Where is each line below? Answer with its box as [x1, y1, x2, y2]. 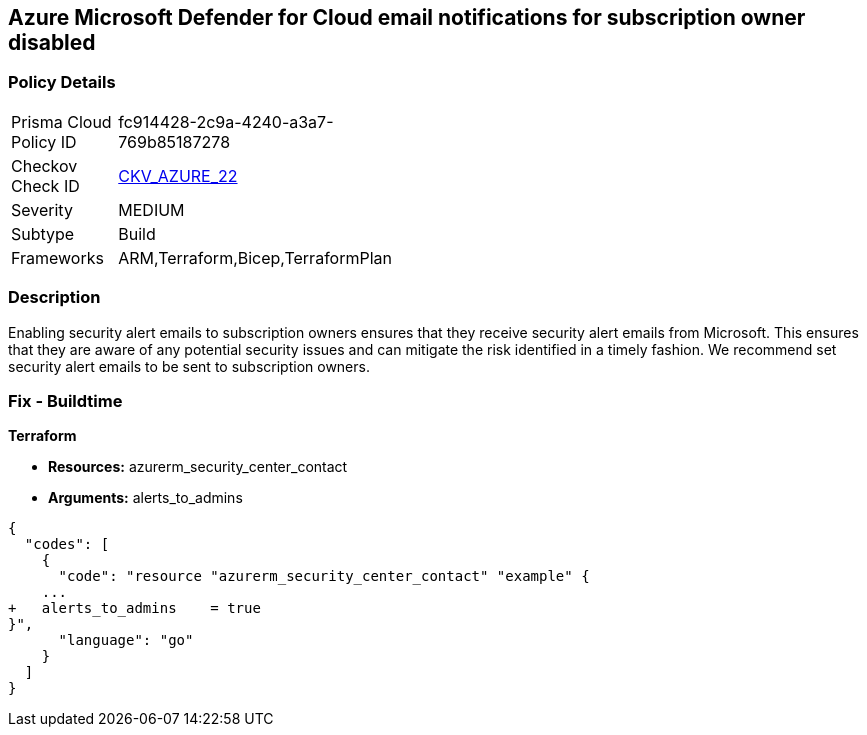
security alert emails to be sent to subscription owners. [8, 357, 370, 375]
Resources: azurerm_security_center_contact [48, 458, 348, 476]
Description [8, 287, 101, 308]
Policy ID [11, 131, 77, 152]
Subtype [11, 223, 75, 244]
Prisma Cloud [11, 111, 112, 132]
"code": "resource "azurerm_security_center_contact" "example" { [58, 568, 590, 585]
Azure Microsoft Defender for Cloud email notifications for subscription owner [8, 5, 806, 30]
